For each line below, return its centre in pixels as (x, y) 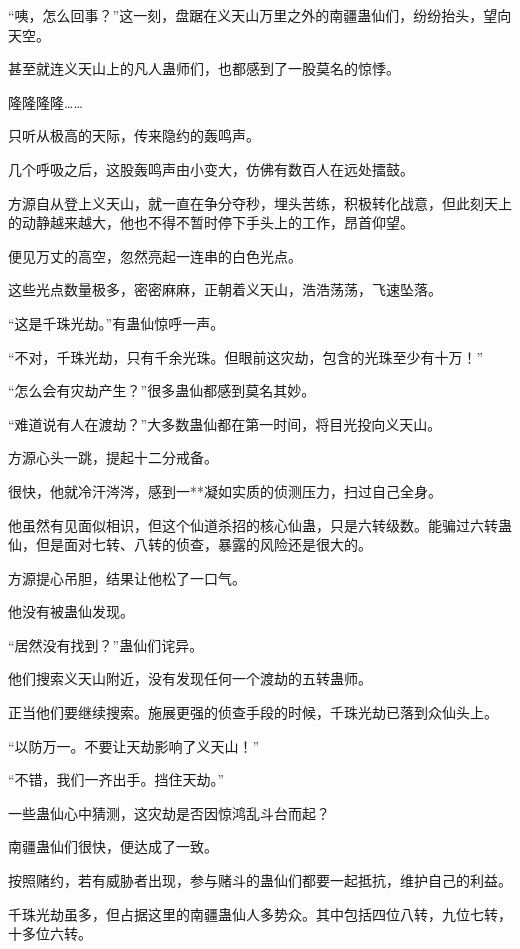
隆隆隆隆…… (45, 101)
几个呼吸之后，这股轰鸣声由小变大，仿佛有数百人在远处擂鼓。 (211, 168)
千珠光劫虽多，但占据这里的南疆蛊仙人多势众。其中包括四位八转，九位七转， (260, 913)
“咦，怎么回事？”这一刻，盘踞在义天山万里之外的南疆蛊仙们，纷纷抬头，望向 (260, 15)
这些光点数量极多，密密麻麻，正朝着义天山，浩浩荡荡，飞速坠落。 (225, 289)
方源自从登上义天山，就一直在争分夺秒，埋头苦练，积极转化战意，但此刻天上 (260, 202)
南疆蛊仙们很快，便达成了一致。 (113, 846)
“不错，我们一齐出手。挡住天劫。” (116, 779)
